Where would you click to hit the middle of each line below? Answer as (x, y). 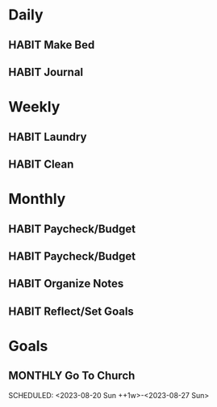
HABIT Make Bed (52, 45)
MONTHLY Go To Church (72, 376)
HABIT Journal (46, 72)
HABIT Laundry (48, 136)
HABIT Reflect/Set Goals (71, 311)
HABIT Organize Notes (66, 284)
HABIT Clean (41, 164)
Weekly (34, 107)
